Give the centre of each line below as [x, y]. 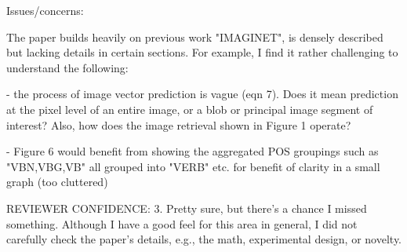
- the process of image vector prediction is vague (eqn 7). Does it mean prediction [202, 94]
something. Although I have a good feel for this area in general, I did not [182, 223]
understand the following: [67, 67]
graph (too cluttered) [57, 182]
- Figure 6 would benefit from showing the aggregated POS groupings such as [193, 151]
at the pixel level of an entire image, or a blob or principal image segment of [190, 109]
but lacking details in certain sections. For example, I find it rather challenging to [202, 52]
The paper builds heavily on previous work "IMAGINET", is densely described [195, 37]
